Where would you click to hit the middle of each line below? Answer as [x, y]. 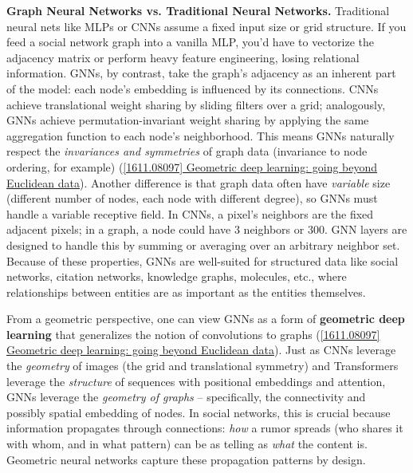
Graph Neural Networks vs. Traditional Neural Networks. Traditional [198, 10]
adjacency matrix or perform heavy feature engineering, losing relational [183, 57]
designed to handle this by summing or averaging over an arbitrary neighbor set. [203, 244]
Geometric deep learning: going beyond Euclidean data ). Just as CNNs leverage [201, 350]
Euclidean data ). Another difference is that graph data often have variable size [199, 182]
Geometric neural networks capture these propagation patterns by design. [186, 459]
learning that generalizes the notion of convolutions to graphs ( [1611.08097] [193, 334]
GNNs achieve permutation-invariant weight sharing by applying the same [188, 120]
